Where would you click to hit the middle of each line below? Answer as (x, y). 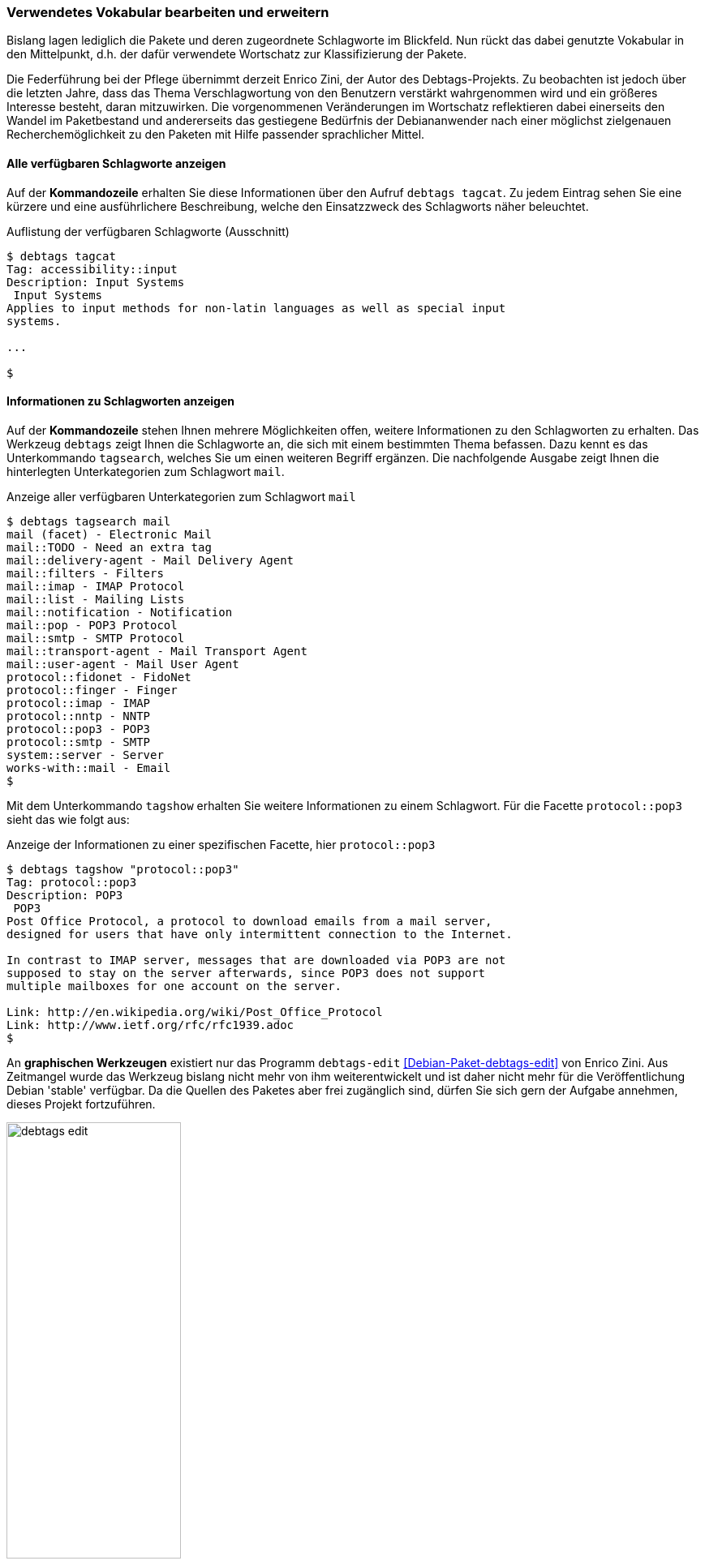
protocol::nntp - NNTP (79, 716)
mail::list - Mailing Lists (96, 599)
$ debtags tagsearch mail (89, 521)
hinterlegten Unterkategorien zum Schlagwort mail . (146, 471)
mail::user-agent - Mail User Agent (123, 664)
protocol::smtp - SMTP (79, 742)
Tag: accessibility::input (92, 269)
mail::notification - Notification (120, 612)
